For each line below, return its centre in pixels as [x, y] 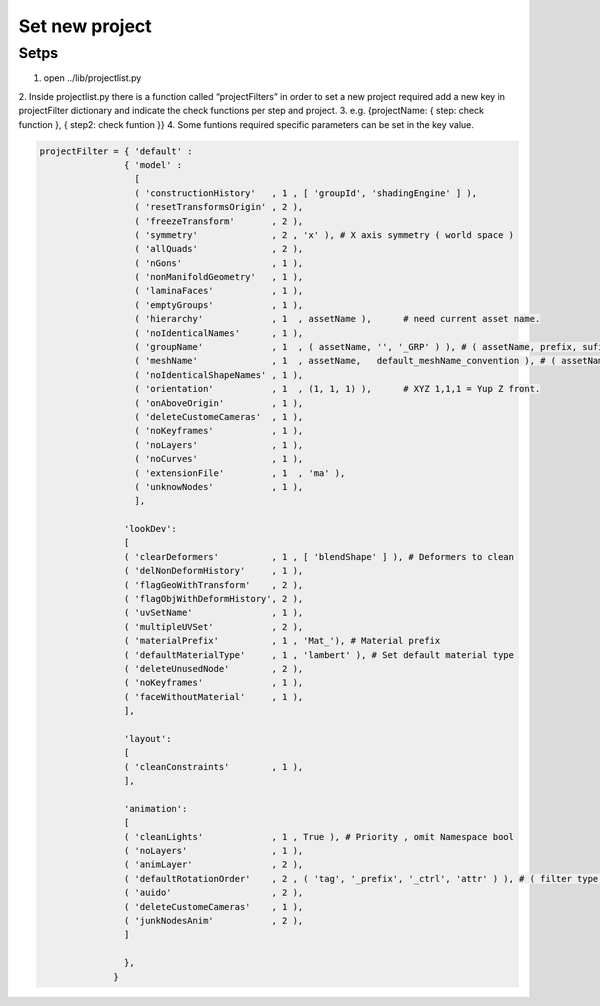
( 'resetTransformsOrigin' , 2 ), [219, 207]
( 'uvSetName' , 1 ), [213, 613]
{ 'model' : [153, 164]
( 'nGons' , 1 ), [219, 263]
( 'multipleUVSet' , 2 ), [213, 626]
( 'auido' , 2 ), [213, 893]
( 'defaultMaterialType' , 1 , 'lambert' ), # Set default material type [319, 654]
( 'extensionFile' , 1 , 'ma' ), [240, 473]
